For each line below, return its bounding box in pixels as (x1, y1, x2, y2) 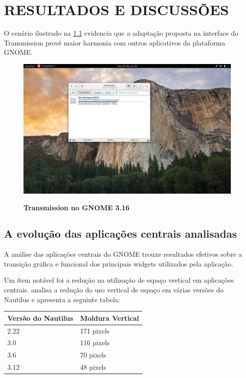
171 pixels (80, 325, 110, 335)
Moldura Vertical (80, 312, 139, 323)
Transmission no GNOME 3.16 (23, 202, 130, 212)
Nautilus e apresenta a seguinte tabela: (4, 294, 120, 304)
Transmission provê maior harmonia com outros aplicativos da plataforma (4, 37, 225, 47)
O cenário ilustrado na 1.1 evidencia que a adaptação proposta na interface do (4, 28, 239, 38)
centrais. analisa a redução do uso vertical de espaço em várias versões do (4, 285, 224, 295)
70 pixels (80, 350, 107, 360)
